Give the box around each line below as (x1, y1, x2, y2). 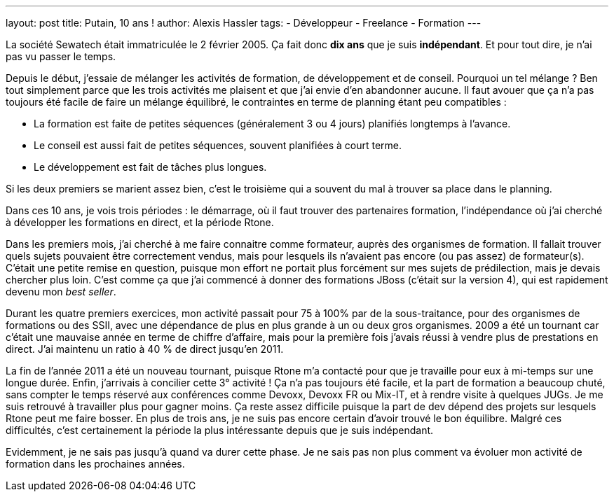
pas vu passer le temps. (6, 50, 116, 62)
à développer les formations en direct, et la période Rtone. (6, 216, 274, 228)
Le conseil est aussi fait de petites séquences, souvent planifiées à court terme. (34, 139, 402, 151)
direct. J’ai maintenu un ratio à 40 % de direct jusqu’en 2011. (6, 343, 284, 355)
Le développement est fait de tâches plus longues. (34, 161, 267, 173)
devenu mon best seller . (6, 286, 116, 297)
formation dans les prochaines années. (6, 458, 185, 470)
